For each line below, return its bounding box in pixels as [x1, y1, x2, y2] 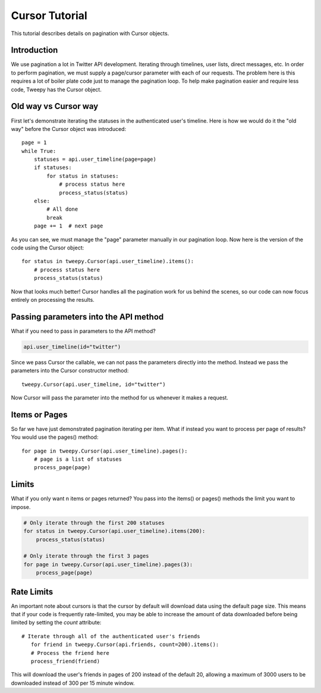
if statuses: [33, 164, 72, 171]
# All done [46, 206, 78, 213]
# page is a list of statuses [33, 456, 122, 463]
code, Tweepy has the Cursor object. [11, 86, 102, 93]
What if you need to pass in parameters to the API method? [11, 327, 156, 335]
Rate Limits [11, 586, 53, 597]
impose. [11, 503, 31, 510]
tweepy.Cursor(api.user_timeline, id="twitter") [21, 381, 166, 388]
